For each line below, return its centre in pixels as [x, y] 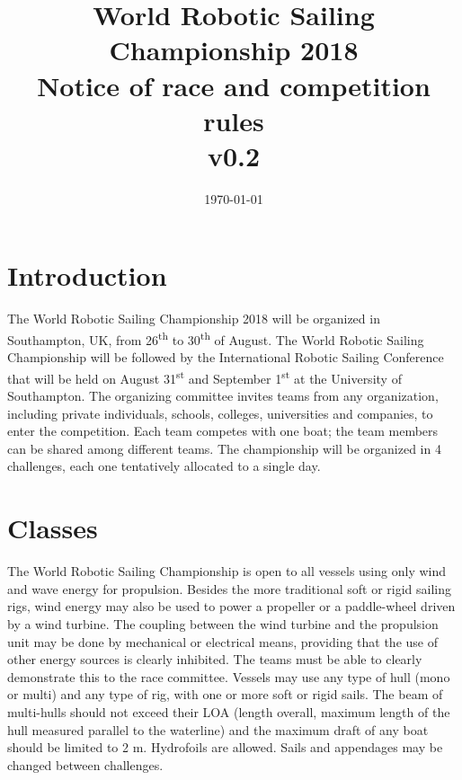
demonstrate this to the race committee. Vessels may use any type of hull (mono [229, 676]
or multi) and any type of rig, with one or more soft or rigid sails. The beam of [225, 694]
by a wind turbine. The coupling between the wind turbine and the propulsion [223, 623]
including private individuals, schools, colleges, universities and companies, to [220, 413]
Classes [53, 528]
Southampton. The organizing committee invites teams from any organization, [223, 396]
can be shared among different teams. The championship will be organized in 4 [224, 448]
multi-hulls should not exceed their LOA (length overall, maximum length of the [229, 711]
